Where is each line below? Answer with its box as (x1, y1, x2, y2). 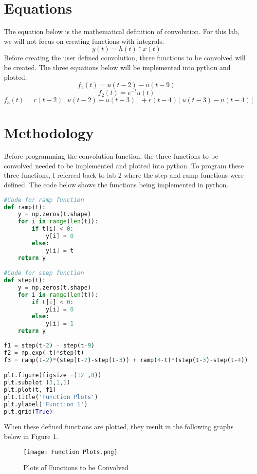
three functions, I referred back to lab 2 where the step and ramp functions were (4, 170, 244, 180)
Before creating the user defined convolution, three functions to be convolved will (4, 53, 246, 63)
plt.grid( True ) (4, 408, 53, 415)
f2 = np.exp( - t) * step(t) (4, 349, 84, 356)
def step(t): (4, 277, 46, 284)
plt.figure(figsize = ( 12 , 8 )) (4, 372, 102, 379)
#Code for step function (4, 270, 84, 277)
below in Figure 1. (4, 431, 58, 441)
